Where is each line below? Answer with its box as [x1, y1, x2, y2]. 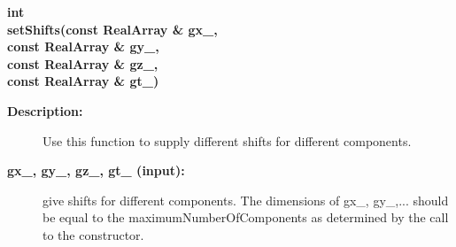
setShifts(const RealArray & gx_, [7, 19, 218, 38]
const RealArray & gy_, [7, 37, 159, 56]
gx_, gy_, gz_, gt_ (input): [7, 161, 185, 180]
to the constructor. [43, 225, 144, 243]
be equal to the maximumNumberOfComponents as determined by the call [43, 208, 449, 227]
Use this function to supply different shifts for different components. [43, 131, 412, 150]
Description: [7, 101, 83, 120]
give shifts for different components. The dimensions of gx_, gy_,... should [43, 190, 449, 209]
